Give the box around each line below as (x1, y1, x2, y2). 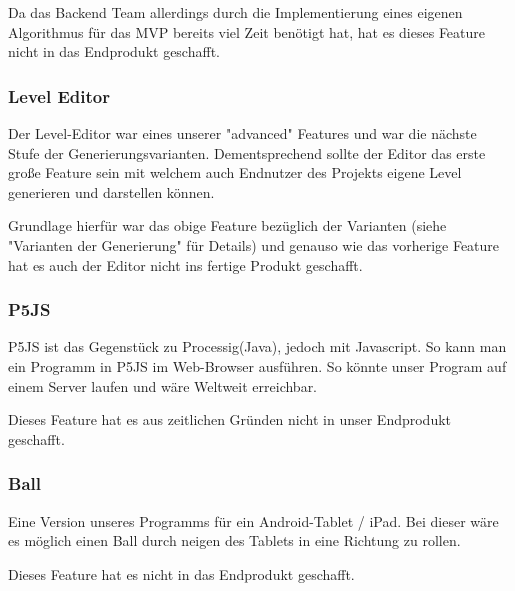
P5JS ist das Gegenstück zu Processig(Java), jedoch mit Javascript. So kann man (8, 336, 507, 357)
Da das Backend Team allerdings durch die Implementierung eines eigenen (8, 2, 463, 22)
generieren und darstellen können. (8, 181, 215, 202)
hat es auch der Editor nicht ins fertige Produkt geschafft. (8, 254, 363, 275)
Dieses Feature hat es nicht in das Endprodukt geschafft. (8, 563, 355, 584)
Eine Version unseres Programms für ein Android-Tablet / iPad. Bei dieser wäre (8, 510, 499, 531)
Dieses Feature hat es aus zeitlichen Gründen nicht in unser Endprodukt (8, 409, 452, 430)
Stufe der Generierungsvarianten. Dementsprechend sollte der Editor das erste (8, 142, 486, 163)
